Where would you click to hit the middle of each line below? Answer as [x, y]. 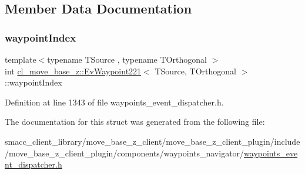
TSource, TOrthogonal [195, 71]
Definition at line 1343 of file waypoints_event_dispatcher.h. [114, 102]
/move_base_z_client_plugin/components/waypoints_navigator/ [125, 153]
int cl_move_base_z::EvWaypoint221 [73, 71]
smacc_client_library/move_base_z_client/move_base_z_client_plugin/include [152, 141]
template [21, 59]
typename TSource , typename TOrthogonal [127, 59]
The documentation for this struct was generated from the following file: [135, 122]
